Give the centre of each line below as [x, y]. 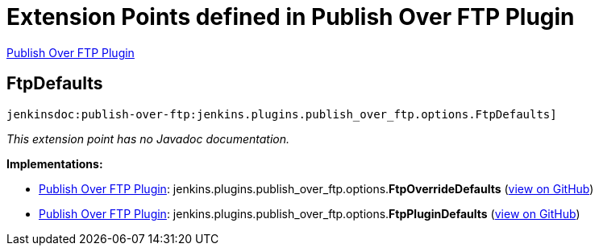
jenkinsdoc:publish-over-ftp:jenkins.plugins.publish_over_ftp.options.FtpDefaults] [282, 114]
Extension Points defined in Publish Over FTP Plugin [291, 17]
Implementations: [55, 163]
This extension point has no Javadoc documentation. [148, 138]
